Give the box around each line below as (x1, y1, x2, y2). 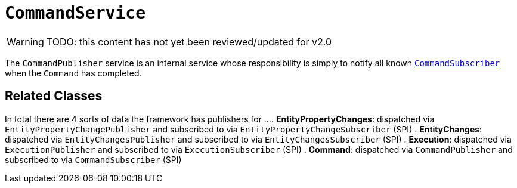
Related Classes (5, 88, 103, 104)
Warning (7, 35, 44, 48)
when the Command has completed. (5, 67, 142, 78)
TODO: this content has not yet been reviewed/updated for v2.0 (46, 35, 332, 48)
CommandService (5, 3, 146, 23)
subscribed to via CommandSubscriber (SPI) (5, 154, 182, 165)
